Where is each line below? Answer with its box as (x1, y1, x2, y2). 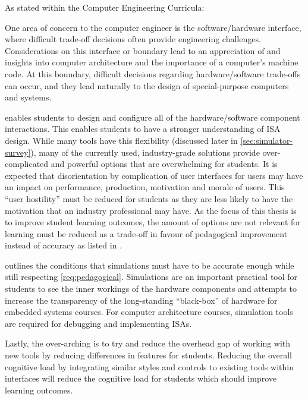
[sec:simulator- (240, 134, 293, 146)
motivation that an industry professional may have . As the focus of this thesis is (5, 204, 297, 216)
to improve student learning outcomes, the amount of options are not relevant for (5, 216, 301, 228)
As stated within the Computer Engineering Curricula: (5, 1, 205, 13)
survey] (5, 146, 31, 158)
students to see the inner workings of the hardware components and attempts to (5, 282, 297, 295)
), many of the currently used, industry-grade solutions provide (30, 146, 260, 158)
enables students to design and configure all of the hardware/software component (5, 111, 300, 123)
